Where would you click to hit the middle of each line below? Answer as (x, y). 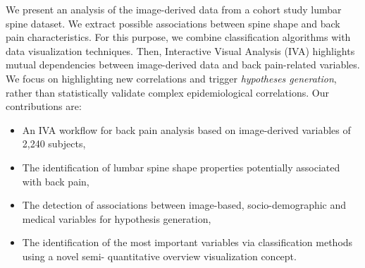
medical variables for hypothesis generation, (117, 218)
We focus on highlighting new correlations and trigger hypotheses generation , (171, 78)
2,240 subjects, (54, 144)
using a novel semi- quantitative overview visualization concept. (159, 256)
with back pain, (56, 181)
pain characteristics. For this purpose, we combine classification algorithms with (178, 37)
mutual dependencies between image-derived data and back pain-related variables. (183, 65)
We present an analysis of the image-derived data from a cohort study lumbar (174, 9)
